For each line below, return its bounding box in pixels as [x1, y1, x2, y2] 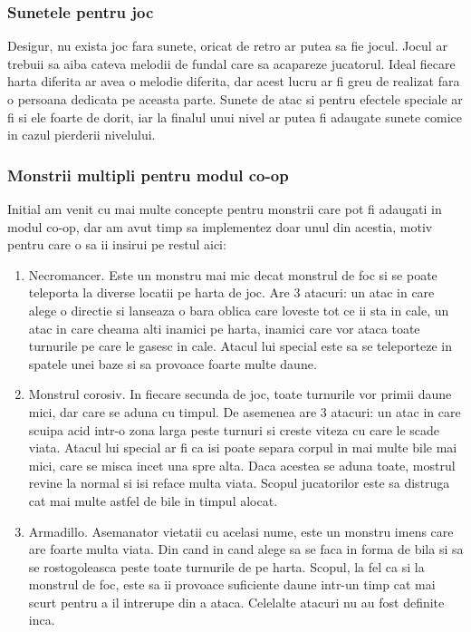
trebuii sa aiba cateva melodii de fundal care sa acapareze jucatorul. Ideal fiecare [7, 53, 456, 73]
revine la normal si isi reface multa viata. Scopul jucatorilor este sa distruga [28, 473, 450, 492]
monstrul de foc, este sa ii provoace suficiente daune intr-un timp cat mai [28, 575, 436, 594]
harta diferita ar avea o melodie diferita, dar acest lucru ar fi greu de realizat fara [7, 72, 460, 91]
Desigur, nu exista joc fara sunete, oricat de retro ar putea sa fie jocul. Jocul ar [7, 36, 447, 55]
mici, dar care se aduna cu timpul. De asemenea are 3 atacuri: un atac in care [28, 402, 461, 421]
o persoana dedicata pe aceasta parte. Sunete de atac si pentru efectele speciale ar [7, 90, 463, 108]
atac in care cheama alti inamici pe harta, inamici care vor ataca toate [28, 318, 420, 337]
